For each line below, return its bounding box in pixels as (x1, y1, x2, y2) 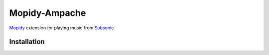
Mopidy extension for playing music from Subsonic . (9, 25, 115, 31)
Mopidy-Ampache (9, 7, 86, 18)
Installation (9, 38, 45, 46)
